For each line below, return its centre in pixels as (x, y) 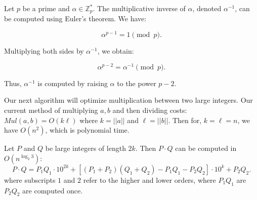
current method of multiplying (51, 110)
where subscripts (30, 179)
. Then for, (185, 120)
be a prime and (46, 8)
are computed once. (53, 190)
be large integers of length (85, 148)
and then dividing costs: (150, 110)
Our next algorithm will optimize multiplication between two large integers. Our (128, 100)
